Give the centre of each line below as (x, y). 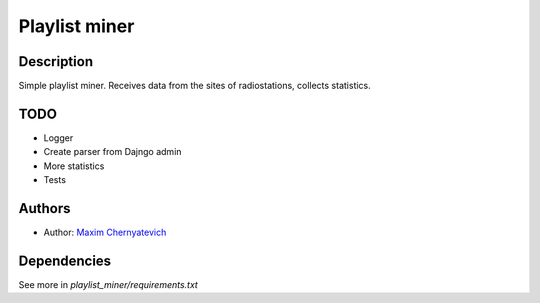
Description (56, 61)
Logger (58, 137)
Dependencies (65, 260)
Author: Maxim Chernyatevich (105, 232)
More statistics (74, 166)
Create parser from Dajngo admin (112, 152)
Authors (44, 208)
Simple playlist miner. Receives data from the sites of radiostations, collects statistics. (195, 86)
